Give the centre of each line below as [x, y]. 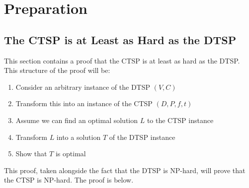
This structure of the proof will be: [57, 70]
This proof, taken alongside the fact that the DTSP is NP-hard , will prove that [125, 170]
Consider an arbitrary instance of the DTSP [83, 87]
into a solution [79, 137]
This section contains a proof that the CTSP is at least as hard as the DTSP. [122, 60]
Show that [31, 154]
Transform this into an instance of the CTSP [84, 103]
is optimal [71, 154]
